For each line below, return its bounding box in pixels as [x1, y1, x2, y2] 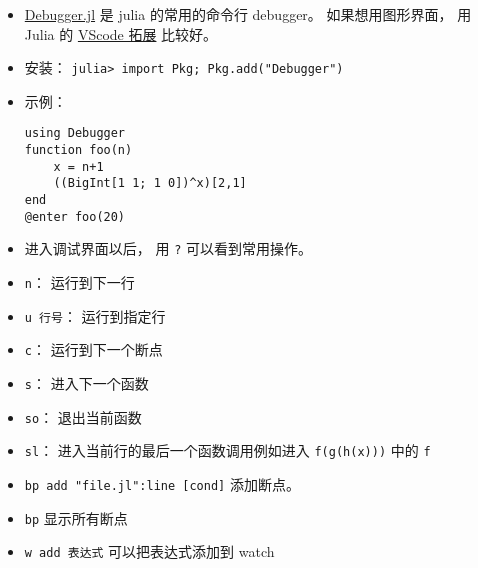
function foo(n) [24, 143, 133, 158]
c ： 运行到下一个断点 [24, 339, 163, 360]
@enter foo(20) [24, 209, 126, 224]
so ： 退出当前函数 [24, 406, 142, 427]
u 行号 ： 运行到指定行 [24, 305, 166, 326]
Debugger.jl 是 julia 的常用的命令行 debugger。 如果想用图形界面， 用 [24, 4, 472, 24]
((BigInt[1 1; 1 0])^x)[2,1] [53, 176, 247, 191]
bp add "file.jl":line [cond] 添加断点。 [24, 473, 300, 494]
